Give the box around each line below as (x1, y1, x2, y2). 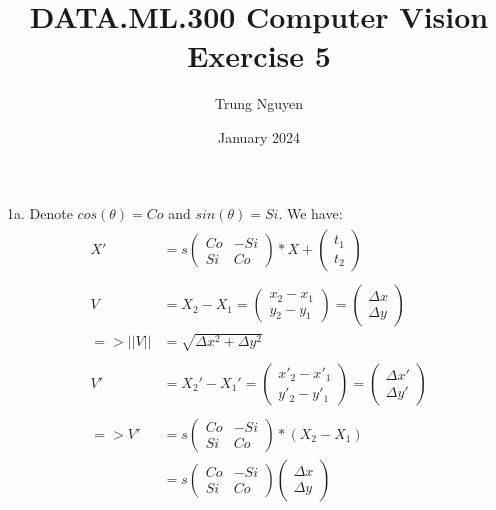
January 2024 (218, 126, 300, 147)
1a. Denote (7, 202, 73, 223)
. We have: (278, 202, 343, 223)
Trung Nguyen (215, 93, 303, 114)
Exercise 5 (187, 35, 331, 76)
